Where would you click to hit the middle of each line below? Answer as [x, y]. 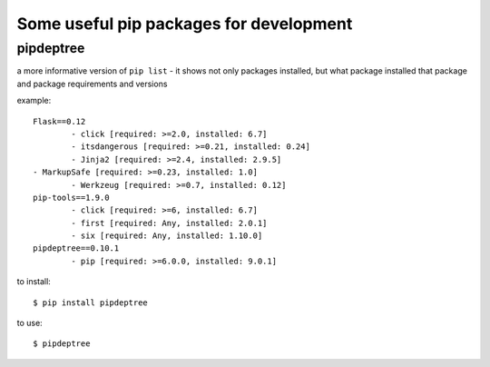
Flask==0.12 [59, 121]
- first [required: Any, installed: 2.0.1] [169, 223]
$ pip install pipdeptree [91, 303]
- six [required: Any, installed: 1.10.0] [167, 236]
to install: [34, 282]
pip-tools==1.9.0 [71, 197]
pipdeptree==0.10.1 [76, 248]
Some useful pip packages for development [185, 24]
